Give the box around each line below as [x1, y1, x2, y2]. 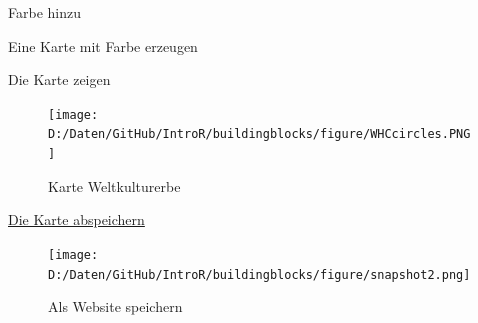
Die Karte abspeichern [8, 209, 145, 230]
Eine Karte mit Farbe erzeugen [8, 35, 198, 56]
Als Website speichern [48, 296, 183, 317]
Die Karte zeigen [8, 69, 111, 90]
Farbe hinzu [8, 2, 81, 22]
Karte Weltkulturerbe [48, 175, 181, 196]
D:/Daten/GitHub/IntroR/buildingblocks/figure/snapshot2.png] [48, 267, 471, 282]
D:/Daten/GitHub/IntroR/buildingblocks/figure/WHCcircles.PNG [48, 127, 471, 142]
